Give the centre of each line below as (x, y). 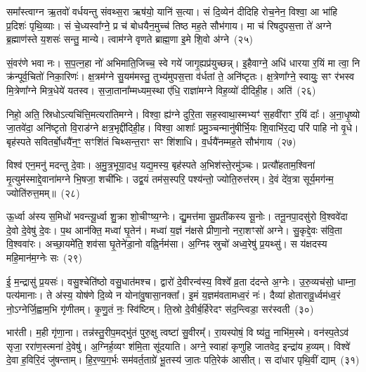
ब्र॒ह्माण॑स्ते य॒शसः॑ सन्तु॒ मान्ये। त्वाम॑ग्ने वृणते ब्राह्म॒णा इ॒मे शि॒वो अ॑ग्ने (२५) (130, 39)
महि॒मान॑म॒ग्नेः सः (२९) (45, 257)
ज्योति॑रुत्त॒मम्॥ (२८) (43, 192)
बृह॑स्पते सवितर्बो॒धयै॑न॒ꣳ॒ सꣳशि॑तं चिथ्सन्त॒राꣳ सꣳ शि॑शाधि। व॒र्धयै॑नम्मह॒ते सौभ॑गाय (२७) (151, 141)
